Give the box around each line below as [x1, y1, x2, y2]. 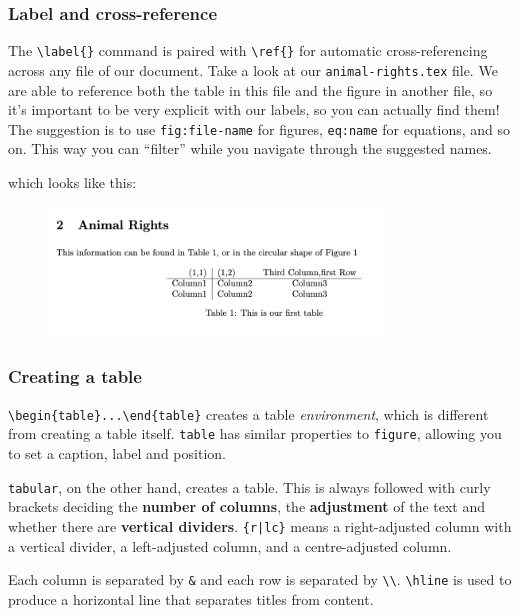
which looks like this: [8, 171, 137, 192]
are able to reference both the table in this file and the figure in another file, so [8, 79, 493, 100]
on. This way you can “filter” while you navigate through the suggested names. [8, 138, 492, 159]
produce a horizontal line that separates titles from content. [8, 588, 374, 609]
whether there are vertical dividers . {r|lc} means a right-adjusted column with [8, 515, 512, 536]
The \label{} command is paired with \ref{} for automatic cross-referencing [8, 40, 488, 61]
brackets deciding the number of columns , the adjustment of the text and [8, 496, 486, 517]
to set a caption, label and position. [8, 443, 226, 464]
